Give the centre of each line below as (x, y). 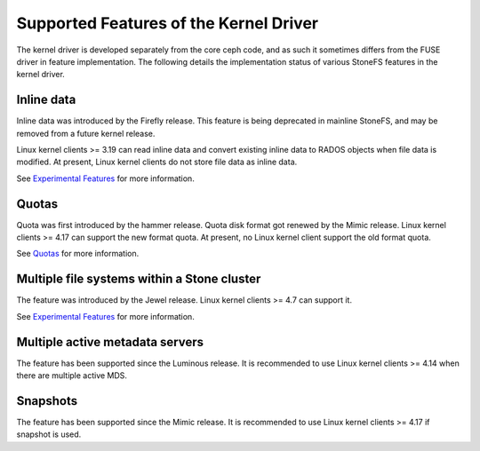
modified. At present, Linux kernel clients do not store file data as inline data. (157, 162)
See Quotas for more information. (78, 254)
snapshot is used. (49, 434)
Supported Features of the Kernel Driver (168, 23)
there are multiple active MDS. (72, 376)
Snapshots (47, 401)
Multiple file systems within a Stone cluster (139, 279)
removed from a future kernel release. (86, 133)
